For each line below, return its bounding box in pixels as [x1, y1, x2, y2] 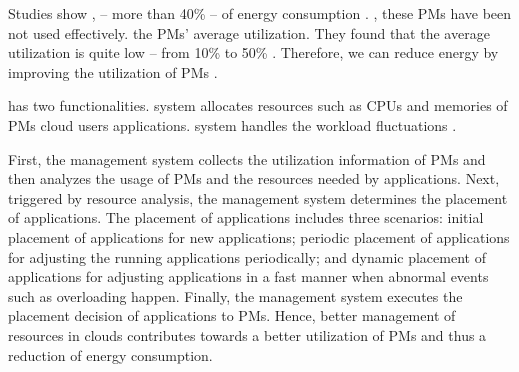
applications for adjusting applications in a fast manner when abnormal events [8, 266, 489, 287]
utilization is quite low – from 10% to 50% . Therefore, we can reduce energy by [8, 42, 499, 63]
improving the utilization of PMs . [8, 61, 218, 82]
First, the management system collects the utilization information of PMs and [8, 148, 486, 169]
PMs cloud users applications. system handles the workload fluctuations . [8, 114, 457, 135]
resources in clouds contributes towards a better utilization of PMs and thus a [8, 324, 487, 345]
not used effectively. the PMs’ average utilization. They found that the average [8, 22, 490, 43]
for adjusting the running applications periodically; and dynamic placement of [8, 246, 486, 267]
